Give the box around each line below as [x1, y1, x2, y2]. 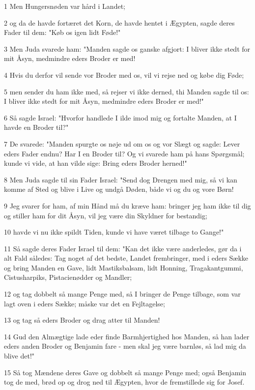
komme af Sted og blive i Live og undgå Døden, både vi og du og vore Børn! [4, 184, 234, 194]
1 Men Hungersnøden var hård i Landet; [4, 1, 125, 11]
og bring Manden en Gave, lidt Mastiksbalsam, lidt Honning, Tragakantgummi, [4, 262, 243, 272]
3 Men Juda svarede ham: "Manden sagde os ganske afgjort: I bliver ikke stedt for [4, 43, 251, 54]
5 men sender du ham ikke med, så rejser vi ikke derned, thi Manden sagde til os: [4, 86, 249, 96]
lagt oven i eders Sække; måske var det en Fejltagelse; [4, 298, 165, 308]
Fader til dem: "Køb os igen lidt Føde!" [4, 27, 121, 37]
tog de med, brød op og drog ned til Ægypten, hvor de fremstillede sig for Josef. [4, 377, 245, 387]
